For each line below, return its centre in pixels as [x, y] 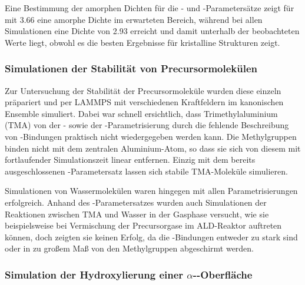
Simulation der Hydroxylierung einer [94, 274]
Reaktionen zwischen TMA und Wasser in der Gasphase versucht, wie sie [137, 214]
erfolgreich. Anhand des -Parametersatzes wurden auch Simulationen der [136, 202]
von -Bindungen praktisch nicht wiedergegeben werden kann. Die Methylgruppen [151, 136]
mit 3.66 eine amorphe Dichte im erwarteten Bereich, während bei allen [134, 19]
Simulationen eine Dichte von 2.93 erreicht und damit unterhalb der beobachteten [152, 31]
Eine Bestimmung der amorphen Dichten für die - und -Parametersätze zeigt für [150, 8]
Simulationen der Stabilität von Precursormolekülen [131, 68]
